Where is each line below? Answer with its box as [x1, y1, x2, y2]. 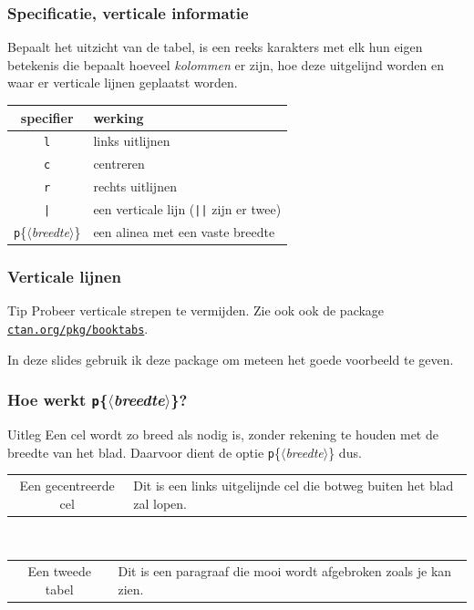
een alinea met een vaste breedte [93, 222, 275, 241]
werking [93, 108, 144, 127]
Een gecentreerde [19, 475, 115, 494]
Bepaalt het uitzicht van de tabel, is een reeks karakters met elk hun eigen [7, 37, 423, 57]
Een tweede [27, 562, 91, 580]
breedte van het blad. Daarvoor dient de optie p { [7, 442, 281, 461]
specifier [20, 108, 74, 127]
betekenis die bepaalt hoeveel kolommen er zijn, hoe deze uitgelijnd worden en [7, 55, 444, 74]
